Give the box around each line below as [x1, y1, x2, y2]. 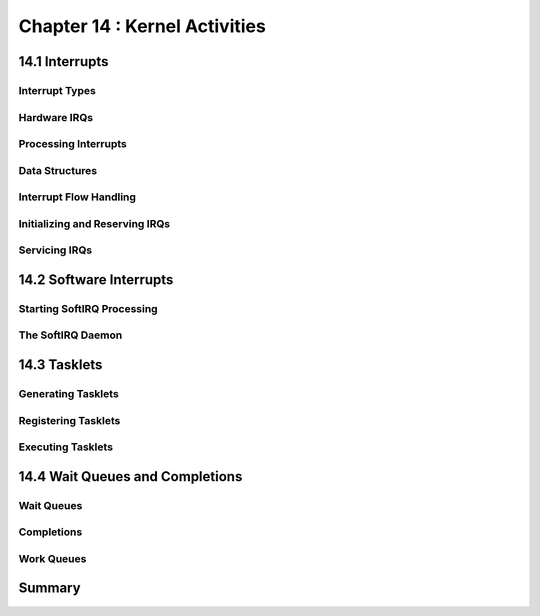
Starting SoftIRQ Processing [18, 301, 159, 315]
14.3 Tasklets [18, 356, 103, 374]
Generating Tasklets [18, 387, 119, 401]
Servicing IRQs [18, 243, 93, 257]
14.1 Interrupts [18, 53, 109, 70]
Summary [18, 580, 81, 597]
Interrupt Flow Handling [18, 190, 137, 204]
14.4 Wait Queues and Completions [18, 468, 243, 485]
